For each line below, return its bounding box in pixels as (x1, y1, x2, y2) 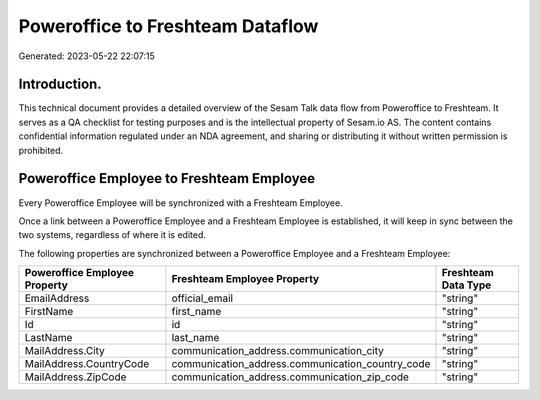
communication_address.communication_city (171, 344, 385, 358)
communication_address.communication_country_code (171, 357, 431, 371)
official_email (171, 291, 234, 305)
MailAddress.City (24, 344, 105, 358)
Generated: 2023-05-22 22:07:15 (18, 50, 155, 62)
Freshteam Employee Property (171, 272, 320, 286)
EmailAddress (24, 291, 90, 305)
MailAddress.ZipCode (24, 370, 127, 384)
